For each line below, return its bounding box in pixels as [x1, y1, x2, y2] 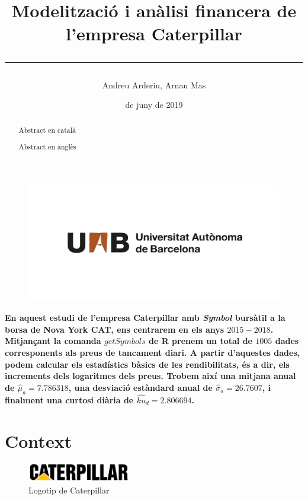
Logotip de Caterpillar [28, 484, 110, 496]
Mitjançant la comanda [5, 335, 101, 347]
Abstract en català [18, 125, 76, 135]
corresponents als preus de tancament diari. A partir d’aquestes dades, [5, 346, 300, 358]
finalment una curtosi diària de [5, 393, 134, 406]
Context [5, 428, 72, 453]
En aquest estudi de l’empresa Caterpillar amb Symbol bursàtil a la [5, 311, 285, 324]
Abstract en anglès [18, 142, 76, 152]
